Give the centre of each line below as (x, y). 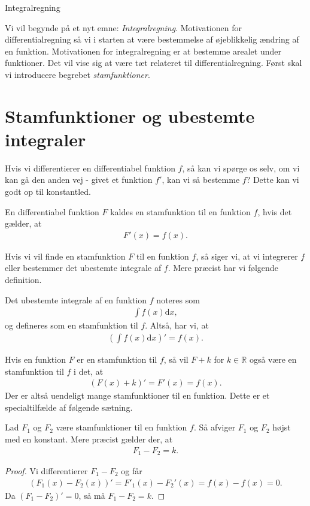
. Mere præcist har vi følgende (223, 268)
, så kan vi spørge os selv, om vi (241, 168)
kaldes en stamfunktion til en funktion (180, 211)
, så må (92, 495)
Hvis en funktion (35, 359)
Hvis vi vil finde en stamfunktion (65, 256)
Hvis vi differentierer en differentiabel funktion (90, 168)
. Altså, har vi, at (177, 325)
